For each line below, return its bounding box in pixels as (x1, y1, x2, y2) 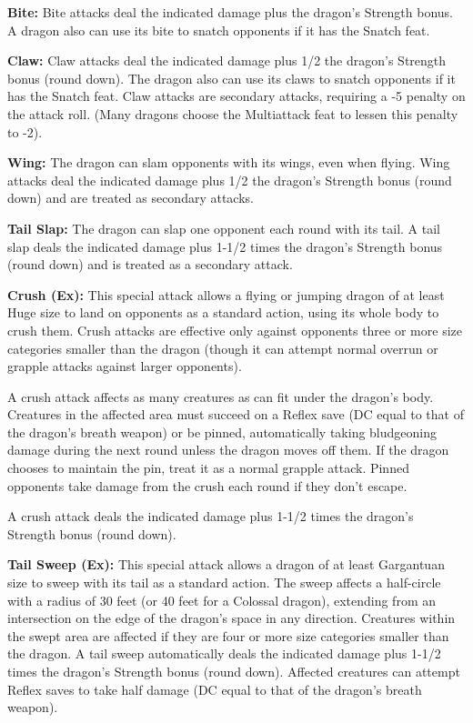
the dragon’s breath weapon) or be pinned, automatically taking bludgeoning (7, 422, 437, 441)
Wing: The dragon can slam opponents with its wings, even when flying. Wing (7, 153, 450, 172)
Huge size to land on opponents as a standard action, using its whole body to (7, 303, 439, 322)
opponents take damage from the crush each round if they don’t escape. (7, 476, 408, 495)
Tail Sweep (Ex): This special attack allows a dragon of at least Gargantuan (7, 555, 445, 574)
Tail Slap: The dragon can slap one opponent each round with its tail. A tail (7, 218, 440, 237)
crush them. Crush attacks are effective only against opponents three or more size (7, 320, 462, 339)
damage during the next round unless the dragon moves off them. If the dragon (7, 440, 449, 459)
